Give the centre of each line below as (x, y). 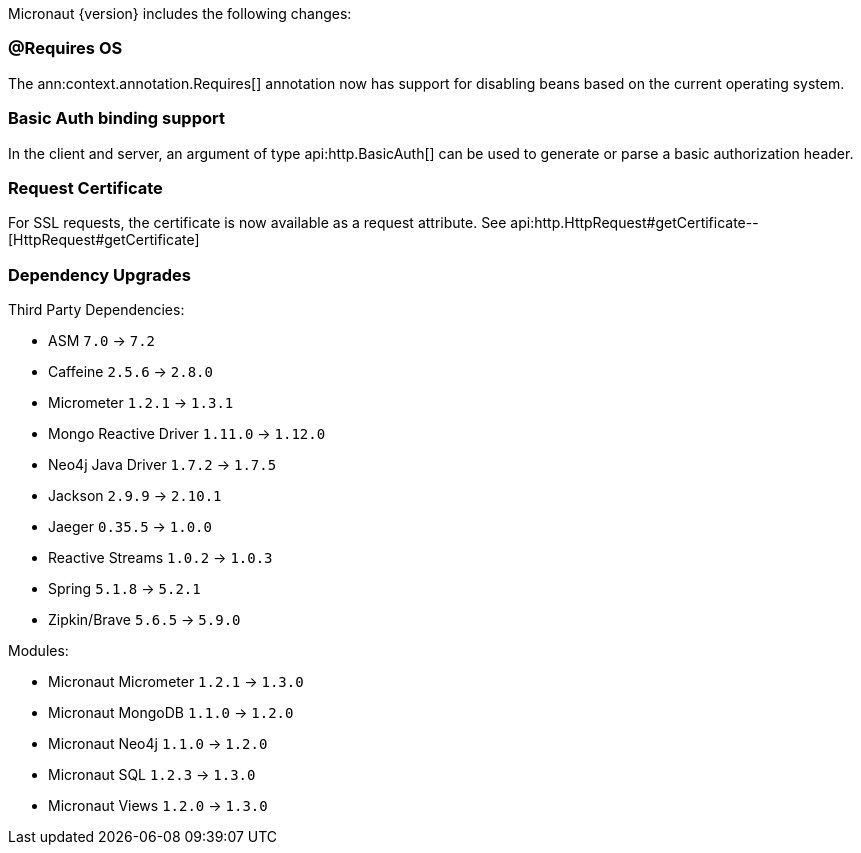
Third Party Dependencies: (96, 309)
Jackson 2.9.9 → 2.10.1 (135, 495)
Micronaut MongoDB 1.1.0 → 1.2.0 (171, 712)
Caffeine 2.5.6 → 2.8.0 (130, 371)
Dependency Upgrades (99, 274)
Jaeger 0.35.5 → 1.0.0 (130, 526)
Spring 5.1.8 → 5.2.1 (124, 588)
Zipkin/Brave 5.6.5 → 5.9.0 (144, 619)
